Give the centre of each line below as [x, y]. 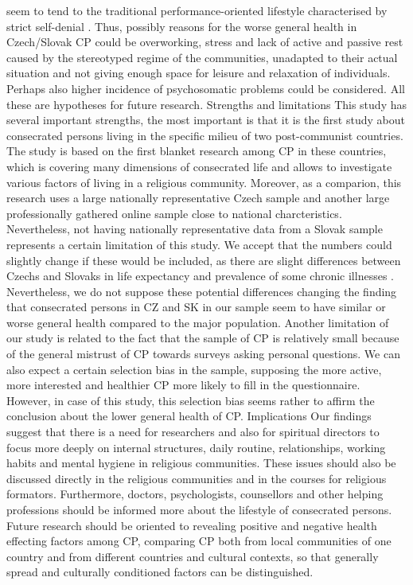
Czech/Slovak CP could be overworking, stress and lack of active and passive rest [205, 42]
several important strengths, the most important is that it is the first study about [206, 120]
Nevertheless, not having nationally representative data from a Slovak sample [195, 229]
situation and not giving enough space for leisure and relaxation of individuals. [199, 73]
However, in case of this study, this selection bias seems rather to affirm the [191, 400]
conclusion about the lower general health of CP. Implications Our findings [189, 416]
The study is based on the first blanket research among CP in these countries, [197, 151]
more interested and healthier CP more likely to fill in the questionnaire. [183, 385]
